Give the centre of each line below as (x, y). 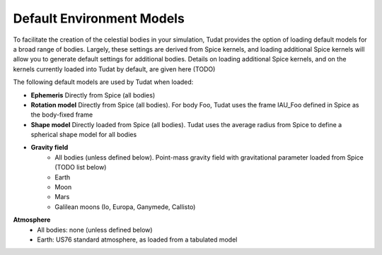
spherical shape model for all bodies (84, 135)
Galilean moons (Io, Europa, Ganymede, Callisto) (125, 207)
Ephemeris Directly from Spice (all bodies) (93, 95)
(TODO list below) (81, 167)
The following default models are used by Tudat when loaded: (103, 82)
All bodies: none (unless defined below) (95, 230)
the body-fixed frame (62, 115)
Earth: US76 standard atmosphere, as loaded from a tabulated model (137, 239)
